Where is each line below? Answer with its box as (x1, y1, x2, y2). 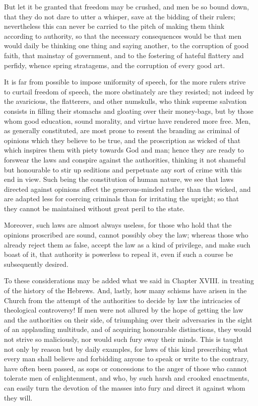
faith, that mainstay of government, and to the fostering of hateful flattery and (4, 50, 244, 60)
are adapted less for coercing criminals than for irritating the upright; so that (4, 193, 239, 204)
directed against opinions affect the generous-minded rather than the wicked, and (4, 183, 251, 194)
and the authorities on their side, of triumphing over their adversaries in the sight (4, 314, 253, 325)
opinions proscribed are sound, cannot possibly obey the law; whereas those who (4, 230, 249, 240)
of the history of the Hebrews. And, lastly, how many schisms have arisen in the (4, 285, 247, 296)
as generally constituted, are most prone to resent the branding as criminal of (4, 125, 240, 136)
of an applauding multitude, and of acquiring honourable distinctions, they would (4, 324, 252, 334)
